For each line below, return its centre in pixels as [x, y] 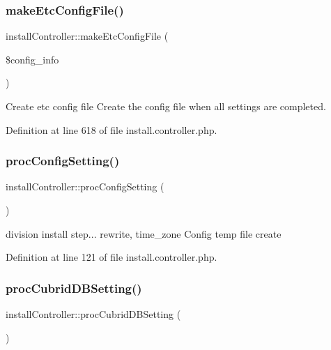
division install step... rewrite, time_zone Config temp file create [144, 233]
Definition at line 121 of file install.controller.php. [111, 257]
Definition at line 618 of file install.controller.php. [111, 129]
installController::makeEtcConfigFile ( [87, 36]
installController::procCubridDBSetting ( [93, 314]
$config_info [32, 59]
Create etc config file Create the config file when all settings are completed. [166, 106]
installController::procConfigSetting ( [85, 187]
